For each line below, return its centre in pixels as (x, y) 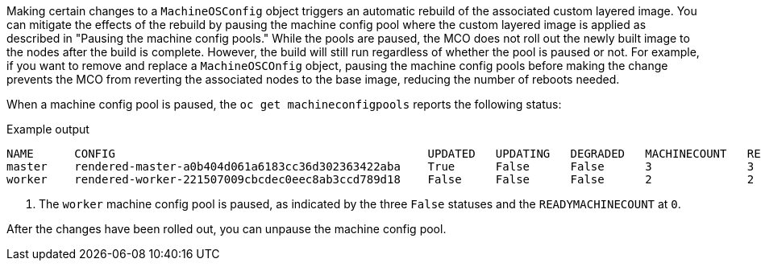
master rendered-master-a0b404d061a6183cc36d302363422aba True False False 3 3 (380, 166)
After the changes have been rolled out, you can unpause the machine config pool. (227, 229)
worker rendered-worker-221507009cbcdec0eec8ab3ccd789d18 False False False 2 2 (380, 179)
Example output (48, 129)
